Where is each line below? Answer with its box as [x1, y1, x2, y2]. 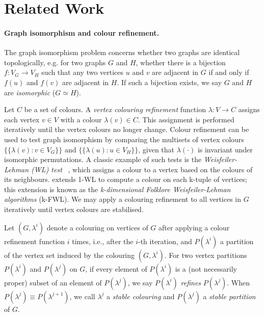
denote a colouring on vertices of [46, 222, 148, 232]
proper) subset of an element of [4, 277, 102, 287]
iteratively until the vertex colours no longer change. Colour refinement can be [4, 124, 249, 135]
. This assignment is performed [138, 114, 234, 124]
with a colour [60, 114, 102, 124]
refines [180, 277, 201, 287]
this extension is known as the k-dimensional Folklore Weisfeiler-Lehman [4, 183, 231, 194]
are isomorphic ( [4, 87, 56, 97]
